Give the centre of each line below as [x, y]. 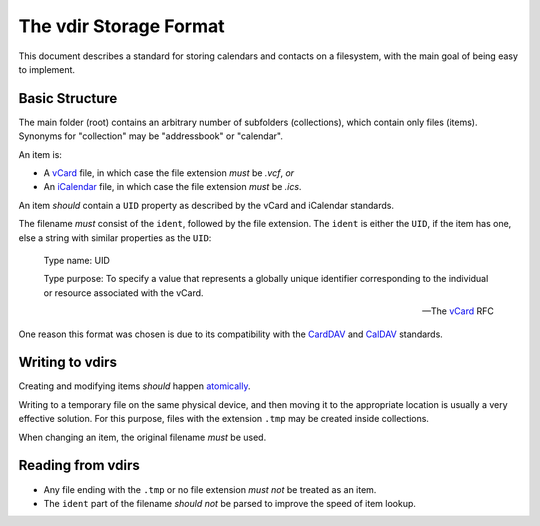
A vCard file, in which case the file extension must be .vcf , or [169, 173]
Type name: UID [76, 260]
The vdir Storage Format [121, 26]
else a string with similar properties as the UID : [115, 237]
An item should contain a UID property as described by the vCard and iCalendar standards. [206, 205]
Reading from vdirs [79, 465]
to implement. [46, 69]
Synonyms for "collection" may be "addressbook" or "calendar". [151, 136]
